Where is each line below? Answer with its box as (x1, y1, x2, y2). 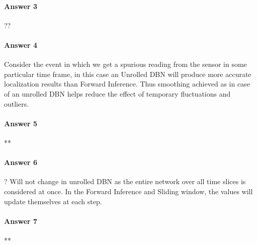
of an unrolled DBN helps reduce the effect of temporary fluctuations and (4, 88, 231, 99)
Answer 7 (4, 215, 38, 226)
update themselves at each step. (4, 196, 102, 206)
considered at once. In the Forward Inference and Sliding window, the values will (4, 186, 253, 196)
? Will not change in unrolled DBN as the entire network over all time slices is (4, 176, 246, 187)
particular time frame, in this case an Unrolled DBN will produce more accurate (4, 68, 251, 79)
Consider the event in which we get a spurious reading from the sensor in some (4, 59, 247, 69)
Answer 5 (4, 118, 38, 128)
